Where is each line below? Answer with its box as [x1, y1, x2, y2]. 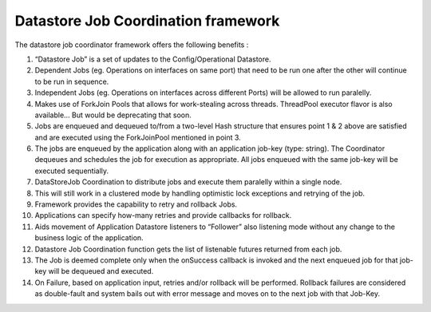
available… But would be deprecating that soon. [34, 110, 192, 120]
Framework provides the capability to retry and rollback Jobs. [34, 199, 238, 209]
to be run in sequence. [34, 77, 109, 86]
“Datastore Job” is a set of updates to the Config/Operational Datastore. [34, 54, 271, 64]
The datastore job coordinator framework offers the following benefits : [14, 40, 249, 49]
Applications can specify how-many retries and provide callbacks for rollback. [34, 211, 292, 220]
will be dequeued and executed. [48, 267, 154, 276]
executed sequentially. [34, 166, 109, 176]
